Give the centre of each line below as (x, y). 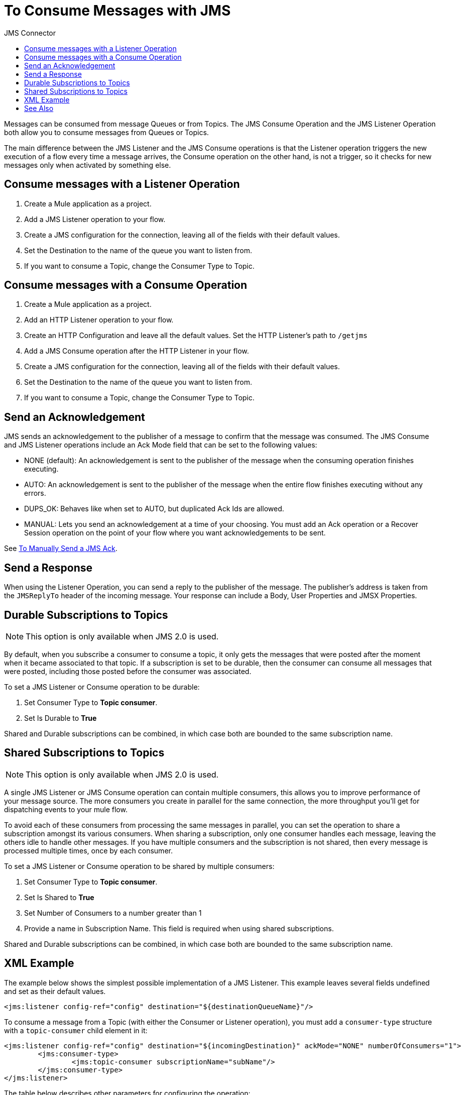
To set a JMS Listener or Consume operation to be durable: (102, 687)
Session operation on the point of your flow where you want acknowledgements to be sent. (175, 533)
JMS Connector (30, 33)
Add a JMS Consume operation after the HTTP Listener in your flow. (137, 351)
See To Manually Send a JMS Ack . (61, 549)
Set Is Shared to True (59, 897)
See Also (39, 108)
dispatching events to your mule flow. (66, 809)
